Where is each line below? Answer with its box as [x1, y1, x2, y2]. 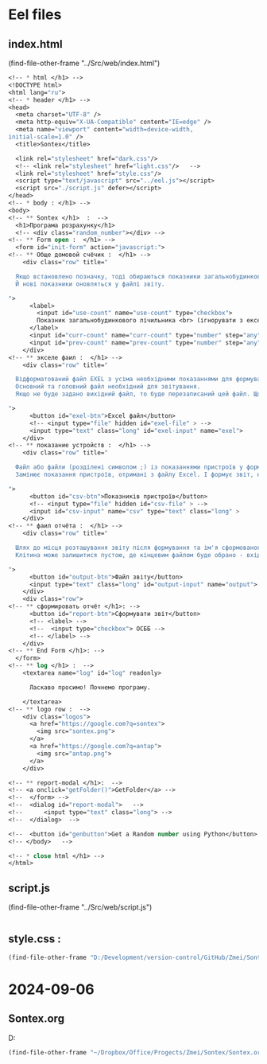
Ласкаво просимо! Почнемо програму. [29, 683, 151, 692]
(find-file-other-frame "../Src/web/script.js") [8, 902, 153, 912]
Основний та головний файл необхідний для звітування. [15, 383, 201, 391]
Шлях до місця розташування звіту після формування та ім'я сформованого [15, 544, 265, 551]
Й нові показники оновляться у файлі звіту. [15, 280, 165, 288]
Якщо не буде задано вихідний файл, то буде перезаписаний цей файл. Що [15, 390, 261, 399]
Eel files [8, 6, 62, 24]
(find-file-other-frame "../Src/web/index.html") [8, 58, 161, 68]
